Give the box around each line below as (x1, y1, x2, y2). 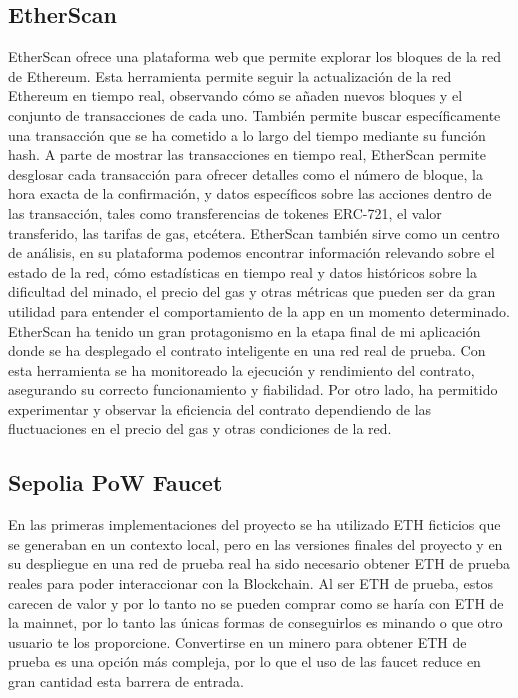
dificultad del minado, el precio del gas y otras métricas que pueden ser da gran (8, 281, 496, 302)
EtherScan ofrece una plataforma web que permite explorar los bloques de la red (8, 46, 501, 67)
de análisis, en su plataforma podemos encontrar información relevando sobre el (8, 242, 495, 263)
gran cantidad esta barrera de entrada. (8, 671, 244, 692)
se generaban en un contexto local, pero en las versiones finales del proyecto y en (8, 533, 503, 554)
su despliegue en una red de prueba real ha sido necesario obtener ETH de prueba (8, 553, 511, 574)
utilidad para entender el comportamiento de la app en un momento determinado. (8, 300, 510, 321)
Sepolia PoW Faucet (8, 467, 223, 498)
